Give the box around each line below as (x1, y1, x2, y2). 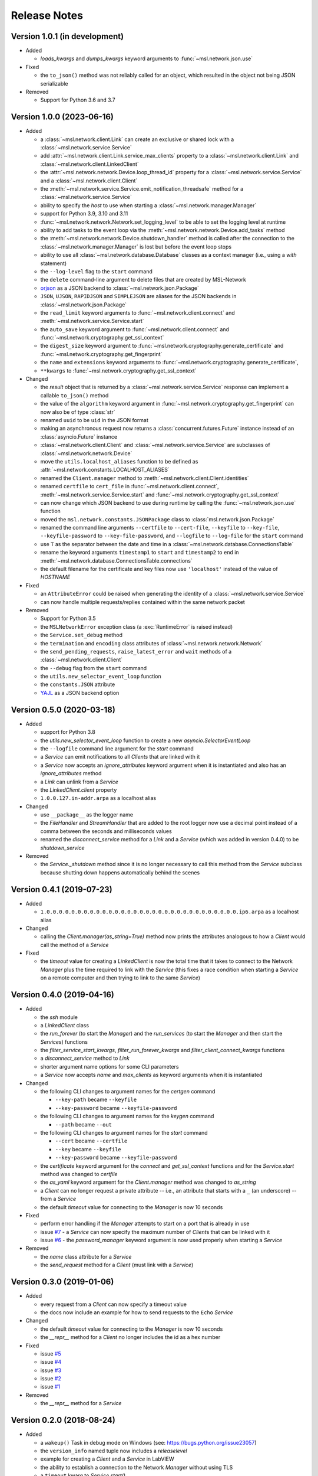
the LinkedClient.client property (40, 786, 117, 793)
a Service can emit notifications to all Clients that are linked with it (40, 753, 200, 760)
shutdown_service (40, 844, 85, 851)
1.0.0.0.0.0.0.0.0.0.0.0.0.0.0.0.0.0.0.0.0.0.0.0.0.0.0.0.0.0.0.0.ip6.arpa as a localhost (40, 908, 299, 915)
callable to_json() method (40, 391, 109, 399)
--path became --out (55, 1121, 112, 1128)
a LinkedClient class (40, 1021, 90, 1028)
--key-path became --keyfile (55, 1096, 137, 1103)
